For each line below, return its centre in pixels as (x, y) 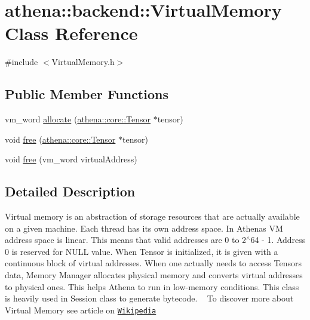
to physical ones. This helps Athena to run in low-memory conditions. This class (152, 286)
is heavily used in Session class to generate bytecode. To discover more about (149, 298)
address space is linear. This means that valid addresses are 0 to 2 (126, 240)
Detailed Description (70, 191)
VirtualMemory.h (83, 62)
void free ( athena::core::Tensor (60, 139)
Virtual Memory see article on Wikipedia (81, 310)
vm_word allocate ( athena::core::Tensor (78, 119)
